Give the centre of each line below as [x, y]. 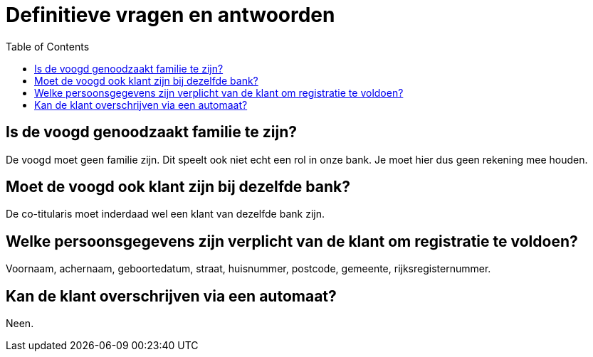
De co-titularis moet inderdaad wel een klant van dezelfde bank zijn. [165, 214]
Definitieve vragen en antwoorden [170, 15]
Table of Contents [48, 46]
